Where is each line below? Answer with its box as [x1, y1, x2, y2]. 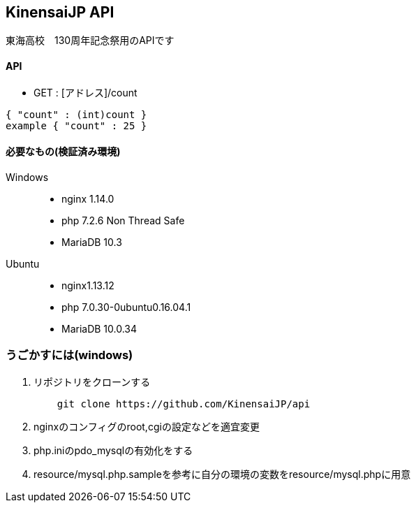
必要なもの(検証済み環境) [6, 145, 121, 158]
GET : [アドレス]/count [34, 86, 138, 99]
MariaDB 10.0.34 [61, 322, 138, 335]
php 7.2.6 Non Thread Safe [61, 214, 185, 226]
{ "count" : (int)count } [6, 108, 147, 120]
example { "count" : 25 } [6, 119, 147, 131]
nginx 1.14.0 [61, 192, 114, 205]
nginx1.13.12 [61, 279, 114, 291]
